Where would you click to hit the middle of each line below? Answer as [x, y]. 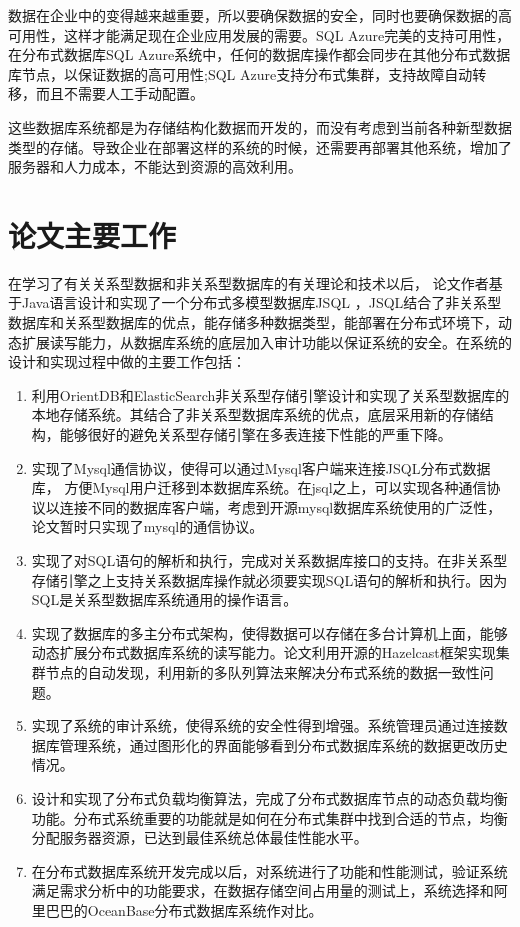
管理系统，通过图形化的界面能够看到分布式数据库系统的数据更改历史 [283, 744]
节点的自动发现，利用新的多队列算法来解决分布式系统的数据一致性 [262, 671]
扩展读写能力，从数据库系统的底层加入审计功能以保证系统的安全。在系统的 [266, 341]
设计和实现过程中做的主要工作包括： [127, 361]
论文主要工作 [92, 234]
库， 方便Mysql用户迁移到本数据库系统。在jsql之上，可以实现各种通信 [259, 487]
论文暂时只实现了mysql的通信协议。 [147, 526]
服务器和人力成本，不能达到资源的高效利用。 [155, 166]
